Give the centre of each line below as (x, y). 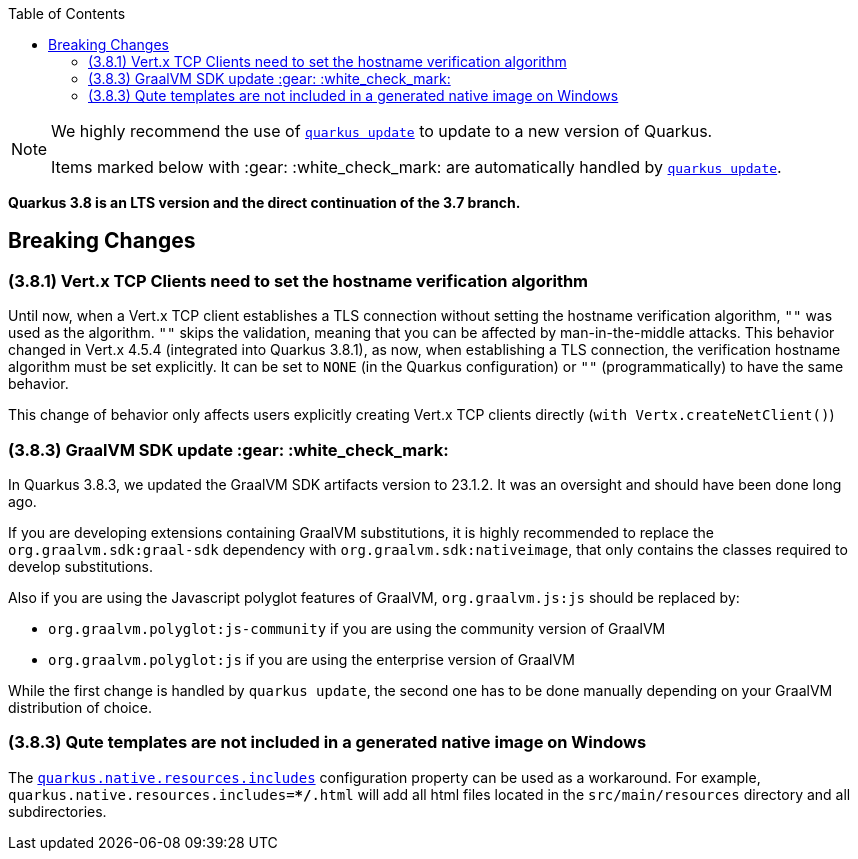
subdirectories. (57, 811)
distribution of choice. (80, 707)
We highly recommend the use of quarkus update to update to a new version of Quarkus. (382, 131)
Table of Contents (67, 13)
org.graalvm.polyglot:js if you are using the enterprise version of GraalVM (311, 659)
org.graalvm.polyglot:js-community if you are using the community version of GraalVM (357, 628)
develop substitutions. (81, 566)
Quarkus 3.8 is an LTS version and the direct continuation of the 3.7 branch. (264, 202)
